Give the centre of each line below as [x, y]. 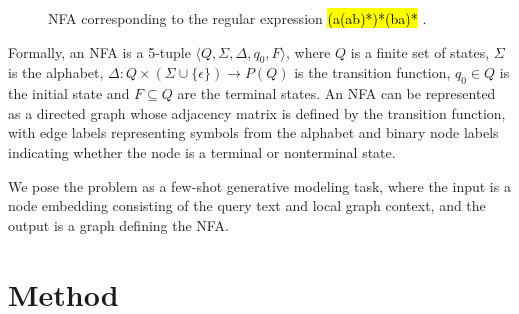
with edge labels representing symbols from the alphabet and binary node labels [253, 132]
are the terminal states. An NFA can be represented [336, 93]
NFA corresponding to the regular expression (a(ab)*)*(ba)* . [237, 18]
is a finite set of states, [420, 51]
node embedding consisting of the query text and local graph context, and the [247, 205]
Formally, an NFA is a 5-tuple [99, 51]
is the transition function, [372, 72]
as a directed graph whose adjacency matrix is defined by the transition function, [257, 112]
